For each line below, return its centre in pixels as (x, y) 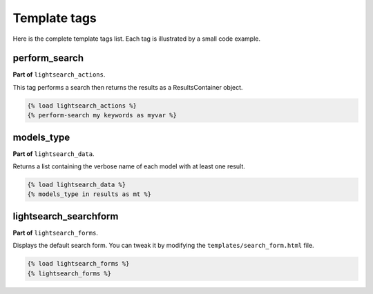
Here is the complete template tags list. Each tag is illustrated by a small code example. (136, 39)
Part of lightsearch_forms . (55, 233)
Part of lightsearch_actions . (59, 75)
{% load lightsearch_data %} (77, 185)
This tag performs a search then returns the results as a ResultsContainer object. (128, 87)
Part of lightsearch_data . (54, 154)
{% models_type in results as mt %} (89, 194)
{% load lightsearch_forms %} (78, 264)
